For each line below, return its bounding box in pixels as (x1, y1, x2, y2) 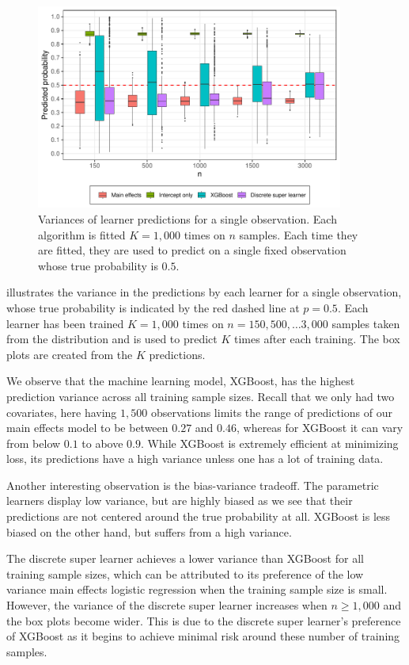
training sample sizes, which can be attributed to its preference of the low (6, 565, 364, 582)
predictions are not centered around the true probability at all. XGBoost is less (6, 508, 391, 525)
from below (6, 434, 61, 451)
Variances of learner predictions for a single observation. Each (38, 210, 337, 227)
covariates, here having (6, 403, 117, 420)
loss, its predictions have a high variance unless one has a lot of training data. (6, 450, 384, 467)
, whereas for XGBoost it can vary (236, 419, 403, 436)
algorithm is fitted (38, 226, 126, 243)
